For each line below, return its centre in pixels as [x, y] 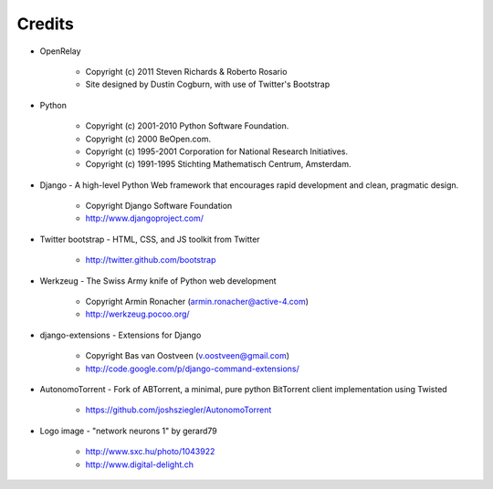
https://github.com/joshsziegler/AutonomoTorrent [178, 410]
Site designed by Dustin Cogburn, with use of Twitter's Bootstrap [208, 84]
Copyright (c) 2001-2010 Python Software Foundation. [187, 126]
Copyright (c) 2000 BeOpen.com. [148, 139]
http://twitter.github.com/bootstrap [151, 260]
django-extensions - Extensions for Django [121, 335]
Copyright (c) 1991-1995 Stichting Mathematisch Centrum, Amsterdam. [218, 164]
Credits [46, 24]
